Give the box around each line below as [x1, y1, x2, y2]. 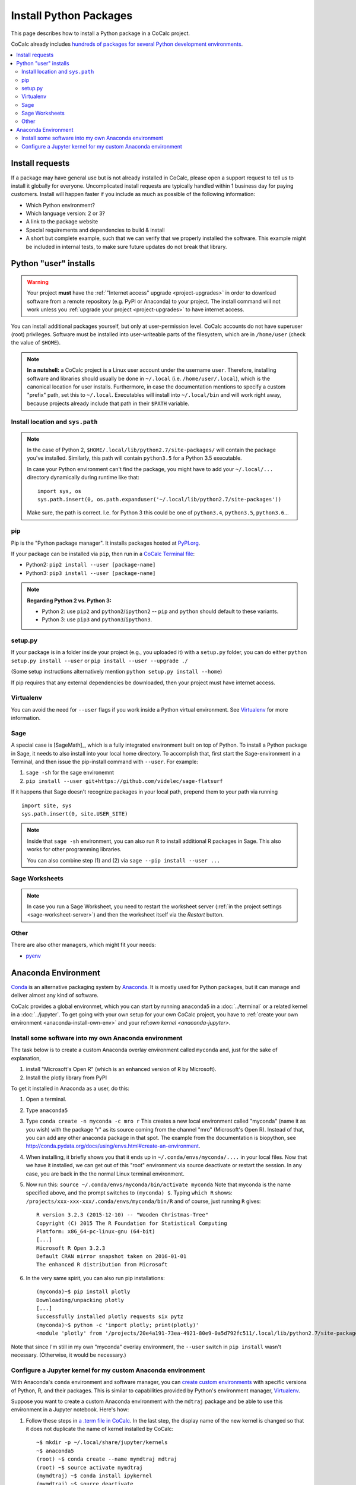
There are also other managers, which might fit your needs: [11, 941, 157, 949]
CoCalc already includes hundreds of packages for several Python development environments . [11, 40, 243, 48]
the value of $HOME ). [11, 339, 61, 346]
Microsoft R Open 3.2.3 [36, 1244, 106, 1252]
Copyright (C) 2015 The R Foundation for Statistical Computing [36, 1219, 228, 1227]
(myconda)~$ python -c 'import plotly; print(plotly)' [36, 1322, 199, 1328]
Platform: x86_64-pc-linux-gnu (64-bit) [36, 1228, 155, 1235]
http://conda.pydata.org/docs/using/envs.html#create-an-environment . [26, 1142, 201, 1149]
